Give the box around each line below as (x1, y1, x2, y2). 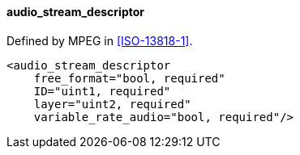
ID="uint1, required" (33, 84, 171, 98)
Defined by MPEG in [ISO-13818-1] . (6, 33, 193, 48)
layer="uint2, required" (33, 97, 191, 111)
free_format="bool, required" (33, 71, 225, 85)
